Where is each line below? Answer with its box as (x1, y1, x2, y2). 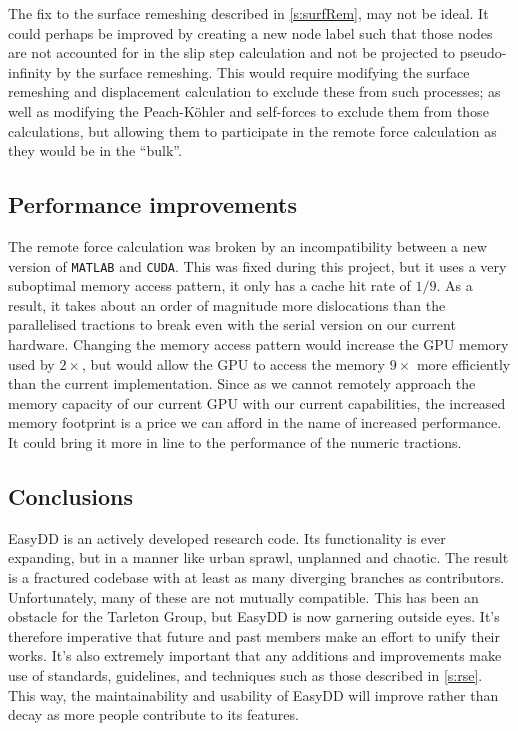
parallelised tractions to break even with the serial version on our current (8, 314, 456, 335)
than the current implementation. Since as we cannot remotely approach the (8, 373, 476, 394)
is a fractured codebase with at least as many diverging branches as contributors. (8, 566, 505, 587)
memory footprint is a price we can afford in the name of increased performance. (8, 412, 502, 433)
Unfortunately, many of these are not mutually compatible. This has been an (8, 586, 479, 607)
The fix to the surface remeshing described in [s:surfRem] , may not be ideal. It (8, 3, 489, 23)
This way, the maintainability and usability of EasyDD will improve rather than (8, 684, 499, 705)
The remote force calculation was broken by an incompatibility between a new (8, 235, 487, 256)
